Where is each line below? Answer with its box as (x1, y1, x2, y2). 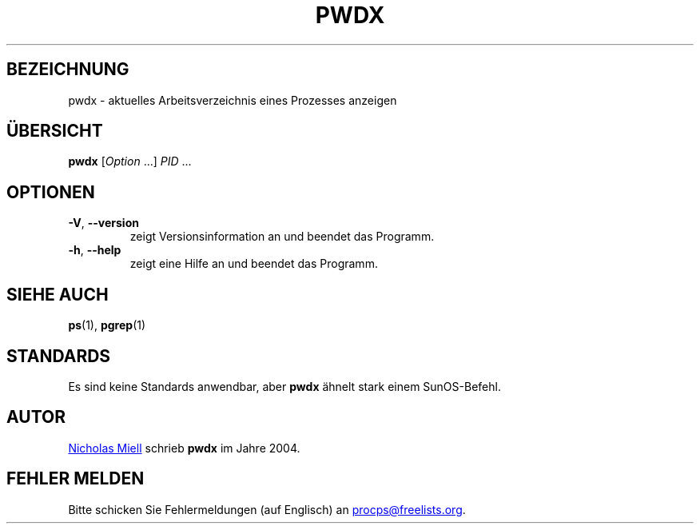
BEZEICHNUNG (6, 59, 129, 80)
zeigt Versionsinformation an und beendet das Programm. (129, 229, 435, 244)
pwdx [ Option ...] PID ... (68, 154, 192, 169)
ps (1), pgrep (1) (68, 318, 146, 333)
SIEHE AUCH (6, 284, 109, 305)
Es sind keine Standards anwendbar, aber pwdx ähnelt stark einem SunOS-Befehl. (68, 379, 501, 393)
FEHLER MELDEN (6, 468, 145, 489)
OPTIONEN (6, 181, 95, 202)
